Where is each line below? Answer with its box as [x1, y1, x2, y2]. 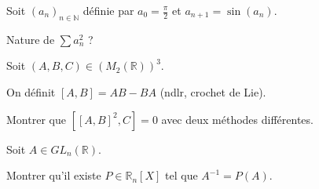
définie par [82, 2, 134, 18]
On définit [6, 83, 56, 100]
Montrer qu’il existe [6, 167, 101, 184]
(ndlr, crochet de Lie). [159, 83, 266, 100]
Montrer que [6, 111, 66, 127]
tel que [165, 167, 198, 184]
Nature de [6, 31, 55, 47]
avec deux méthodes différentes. [161, 111, 313, 127]
